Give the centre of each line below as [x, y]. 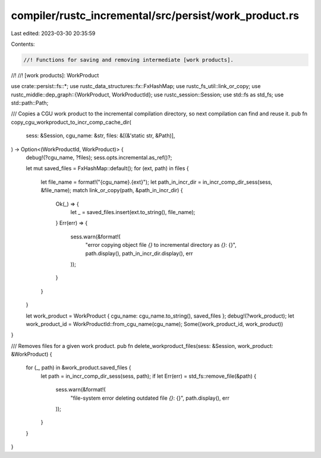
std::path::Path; [30, 103]
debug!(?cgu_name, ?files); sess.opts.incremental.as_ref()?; [99, 158]
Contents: [23, 44]
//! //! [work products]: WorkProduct [55, 75]
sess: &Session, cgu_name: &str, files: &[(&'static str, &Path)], [100, 136]
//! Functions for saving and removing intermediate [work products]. [129, 60]
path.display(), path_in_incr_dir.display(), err [139, 253]
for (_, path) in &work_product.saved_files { [78, 368]
